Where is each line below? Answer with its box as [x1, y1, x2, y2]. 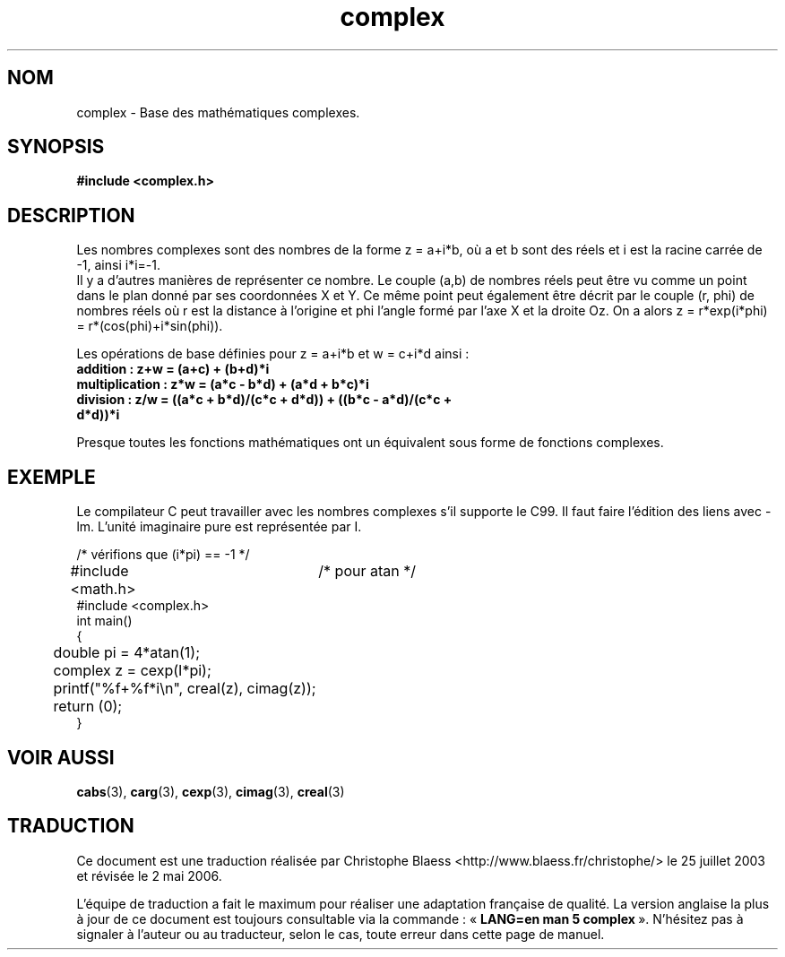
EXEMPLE [7, 465, 96, 488]
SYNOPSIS [7, 135, 105, 159]
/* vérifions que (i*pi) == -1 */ [76, 547, 250, 563]
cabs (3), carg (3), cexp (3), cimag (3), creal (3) [76, 783, 345, 799]
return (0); [53, 697, 123, 716]
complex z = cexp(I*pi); [53, 661, 211, 680]
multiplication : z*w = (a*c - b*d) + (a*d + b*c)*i [76, 376, 369, 392]
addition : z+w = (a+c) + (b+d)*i [76, 361, 270, 377]
